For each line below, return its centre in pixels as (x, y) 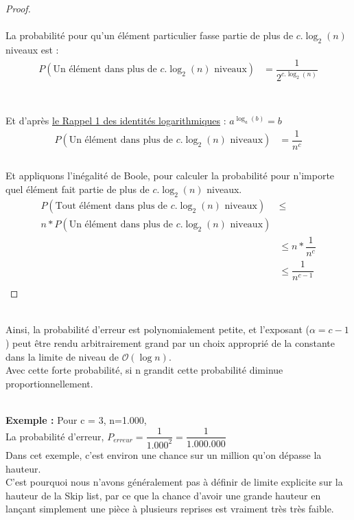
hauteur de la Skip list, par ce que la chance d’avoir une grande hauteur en (163, 495)
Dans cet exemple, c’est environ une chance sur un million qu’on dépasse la (164, 454)
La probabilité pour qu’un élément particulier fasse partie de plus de (150, 35)
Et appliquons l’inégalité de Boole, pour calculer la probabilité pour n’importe (170, 176)
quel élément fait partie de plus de (78, 189)
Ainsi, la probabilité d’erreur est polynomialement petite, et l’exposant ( (157, 329)
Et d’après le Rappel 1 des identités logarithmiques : (116, 121)
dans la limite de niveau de (62, 356)
